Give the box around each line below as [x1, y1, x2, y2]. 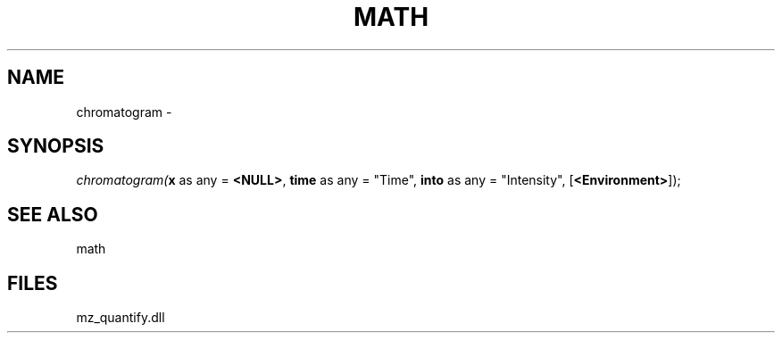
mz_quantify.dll [76, 310, 165, 326]
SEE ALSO [7, 203, 98, 226]
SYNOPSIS [7, 135, 104, 158]
